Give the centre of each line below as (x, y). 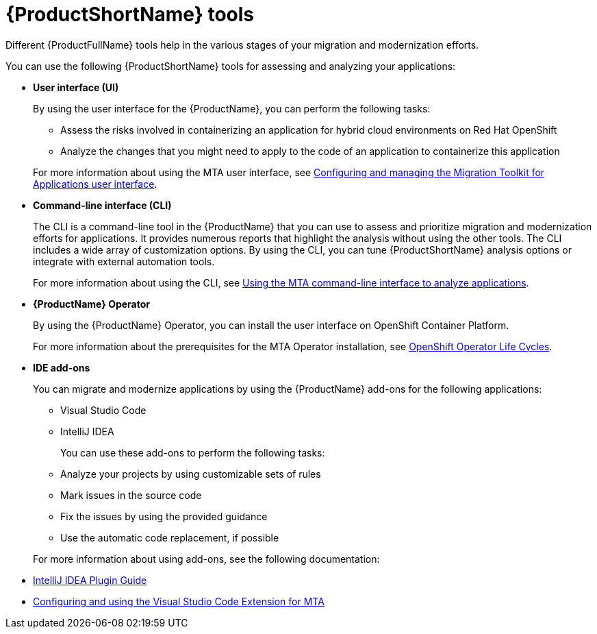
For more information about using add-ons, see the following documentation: (206, 559)
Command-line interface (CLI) (102, 205)
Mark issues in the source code (131, 495)
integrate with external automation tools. (124, 261)
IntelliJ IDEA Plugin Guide (90, 580)
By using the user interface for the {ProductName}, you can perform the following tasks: (232, 108)
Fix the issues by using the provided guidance (164, 516)
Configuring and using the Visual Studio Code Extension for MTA (179, 601)
